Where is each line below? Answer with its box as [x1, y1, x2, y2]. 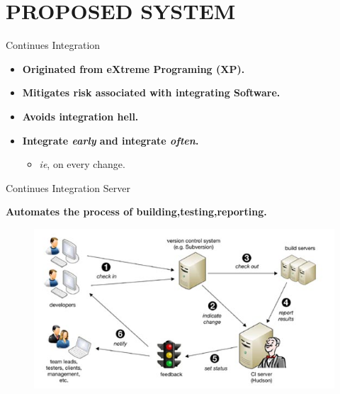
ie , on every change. [39, 157, 125, 171]
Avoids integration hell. [22, 108, 139, 123]
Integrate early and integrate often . [22, 133, 199, 147]
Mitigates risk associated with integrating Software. [22, 85, 280, 100]
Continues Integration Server [6, 180, 130, 195]
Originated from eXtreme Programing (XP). [22, 61, 245, 76]
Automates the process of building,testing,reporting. [6, 204, 267, 219]
